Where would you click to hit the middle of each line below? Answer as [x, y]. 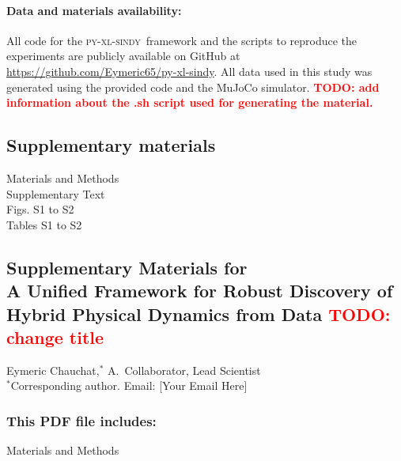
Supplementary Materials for [127, 267]
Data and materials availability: [94, 10]
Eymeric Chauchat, [53, 370]
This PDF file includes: [81, 420]
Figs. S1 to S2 [40, 209]
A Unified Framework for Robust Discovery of [200, 291]
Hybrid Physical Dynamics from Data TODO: [199, 314]
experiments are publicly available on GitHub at [123, 56]
